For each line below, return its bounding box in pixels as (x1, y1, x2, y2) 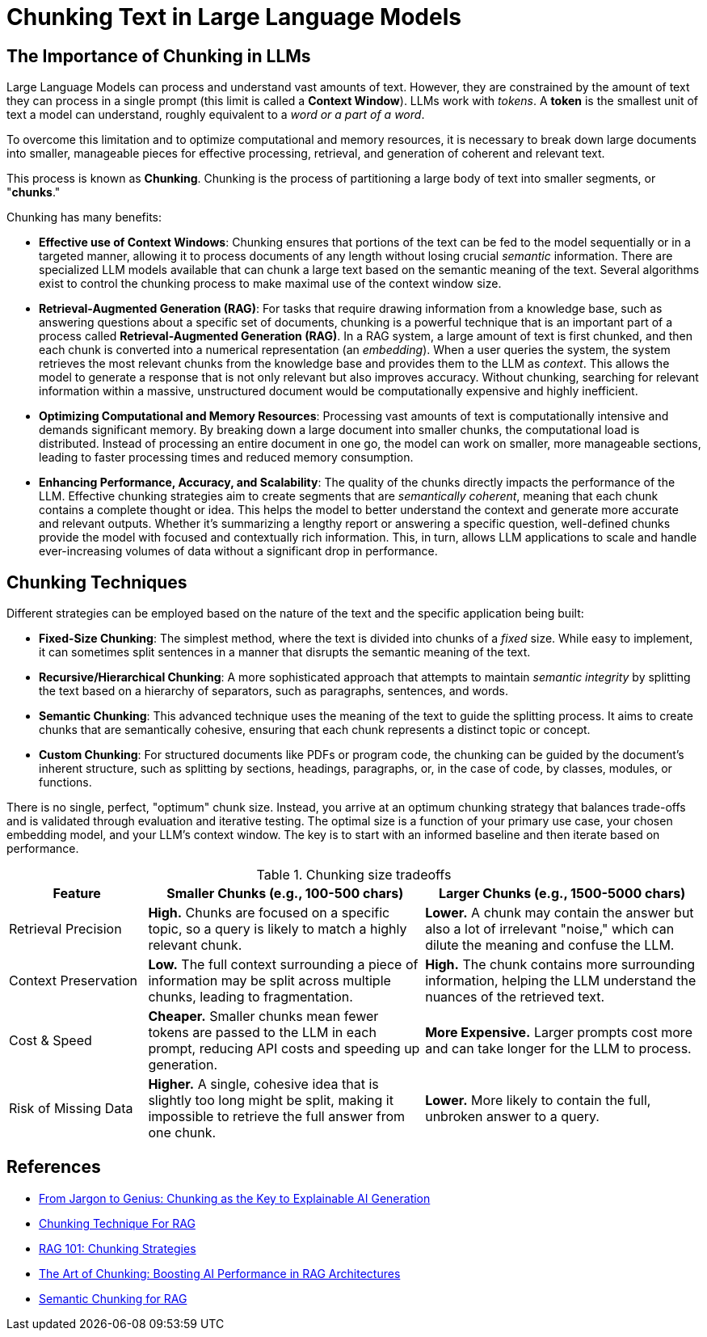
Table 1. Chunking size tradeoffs (256, 867, 452, 884)
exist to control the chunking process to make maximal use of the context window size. (39, 276, 502, 291)
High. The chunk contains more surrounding (425, 956, 696, 973)
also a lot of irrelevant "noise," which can (425, 921, 675, 938)
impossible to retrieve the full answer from (148, 1108, 405, 1125)
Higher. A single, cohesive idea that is (148, 1076, 379, 1093)
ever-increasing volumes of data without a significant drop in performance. (39, 544, 438, 559)
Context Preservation (9, 972, 137, 989)
